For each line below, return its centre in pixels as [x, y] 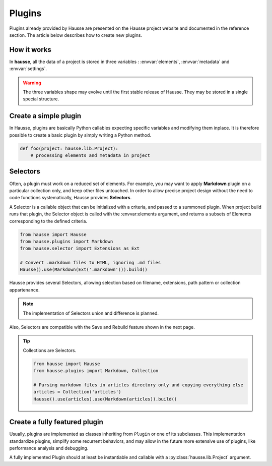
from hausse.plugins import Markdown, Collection [96, 371]
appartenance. [24, 289]
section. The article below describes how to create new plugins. [76, 35]
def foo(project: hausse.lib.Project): [69, 148]
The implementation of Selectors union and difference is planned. [91, 313]
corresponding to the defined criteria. [48, 221]
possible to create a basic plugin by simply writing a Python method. [80, 135]
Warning [32, 83]
